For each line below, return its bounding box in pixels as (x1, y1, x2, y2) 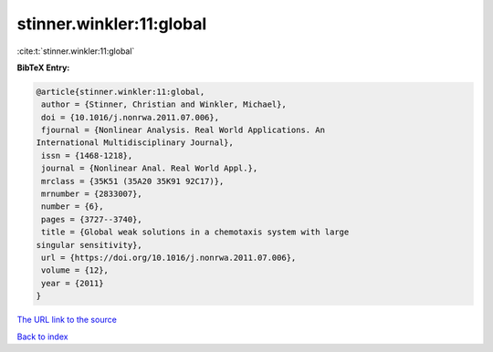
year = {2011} (41, 278, 104, 288)
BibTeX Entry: (16, 62, 70, 73)
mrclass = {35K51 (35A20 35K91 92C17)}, (41, 176, 225, 186)
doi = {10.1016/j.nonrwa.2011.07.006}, (41, 112, 219, 122)
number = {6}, (41, 202, 104, 212)
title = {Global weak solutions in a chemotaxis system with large (41, 227, 350, 237)
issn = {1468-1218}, (41, 150, 133, 160)
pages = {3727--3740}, (41, 214, 143, 224)
